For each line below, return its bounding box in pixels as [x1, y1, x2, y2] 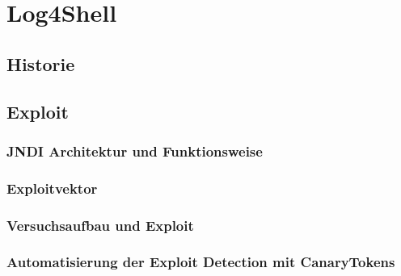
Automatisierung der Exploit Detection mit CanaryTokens [6, 252, 395, 272]
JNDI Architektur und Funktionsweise [6, 140, 263, 161]
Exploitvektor [6, 178, 98, 198]
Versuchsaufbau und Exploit [6, 215, 194, 235]
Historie [6, 51, 75, 76]
